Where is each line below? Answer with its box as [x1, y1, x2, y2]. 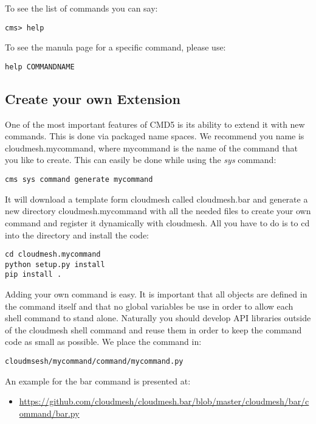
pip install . [5, 270, 62, 279]
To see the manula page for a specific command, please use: [5, 41, 226, 54]
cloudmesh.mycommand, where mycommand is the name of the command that [5, 141, 298, 154]
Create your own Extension [5, 89, 180, 108]
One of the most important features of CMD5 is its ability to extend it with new [5, 117, 305, 130]
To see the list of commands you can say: [5, 2, 158, 14]
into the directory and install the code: [5, 228, 149, 241]
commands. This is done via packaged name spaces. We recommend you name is [5, 130, 304, 142]
